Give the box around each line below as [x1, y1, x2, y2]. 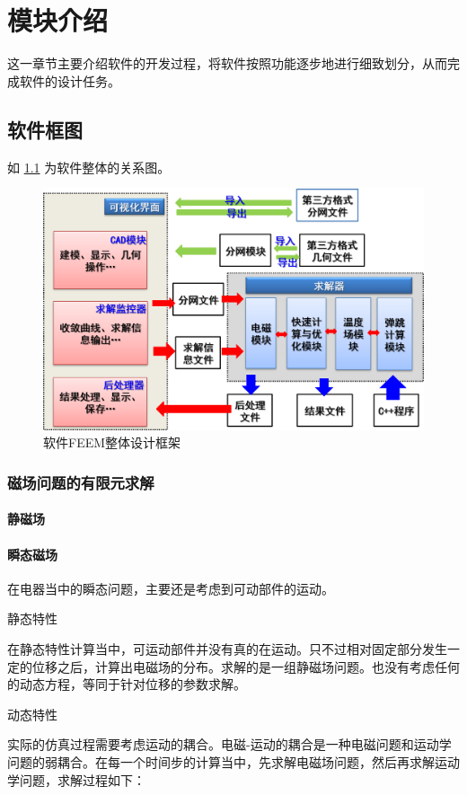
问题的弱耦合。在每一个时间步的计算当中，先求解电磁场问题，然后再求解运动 [7, 753, 460, 771]
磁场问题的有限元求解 [7, 471, 154, 493]
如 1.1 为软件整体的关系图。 [7, 157, 171, 176]
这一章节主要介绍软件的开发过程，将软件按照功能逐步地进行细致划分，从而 [7, 54, 447, 73]
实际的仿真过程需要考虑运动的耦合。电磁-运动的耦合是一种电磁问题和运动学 [7, 735, 452, 754]
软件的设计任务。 [19, 71, 120, 90]
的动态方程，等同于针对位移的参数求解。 [7, 675, 246, 693]
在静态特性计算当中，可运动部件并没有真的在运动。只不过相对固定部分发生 [7, 640, 447, 658]
